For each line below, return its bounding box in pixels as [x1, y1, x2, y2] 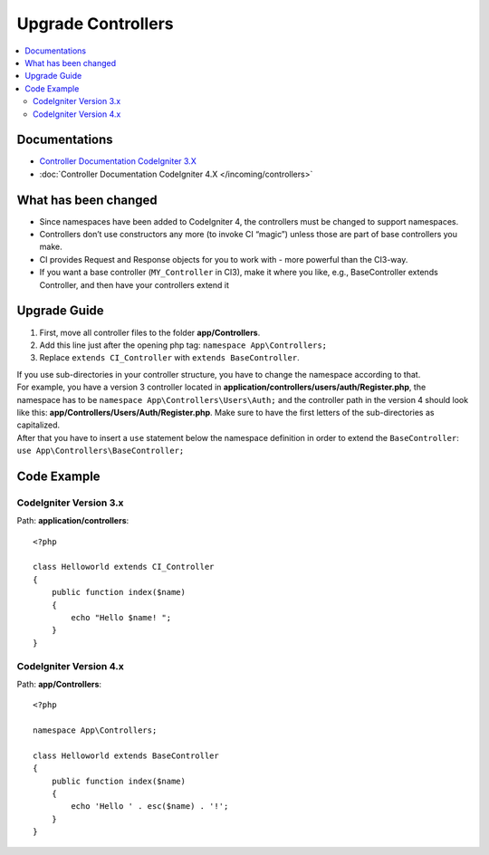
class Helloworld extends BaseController [33, 750, 219, 761]
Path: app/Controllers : [16, 678, 102, 689]
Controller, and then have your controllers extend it [39, 279, 230, 290]
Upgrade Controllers [16, 14, 174, 34]
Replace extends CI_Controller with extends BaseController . [39, 352, 300, 363]
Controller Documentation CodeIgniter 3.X [39, 156, 197, 167]
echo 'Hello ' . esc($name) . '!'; [71, 802, 229, 812]
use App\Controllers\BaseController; [16, 446, 185, 456]
